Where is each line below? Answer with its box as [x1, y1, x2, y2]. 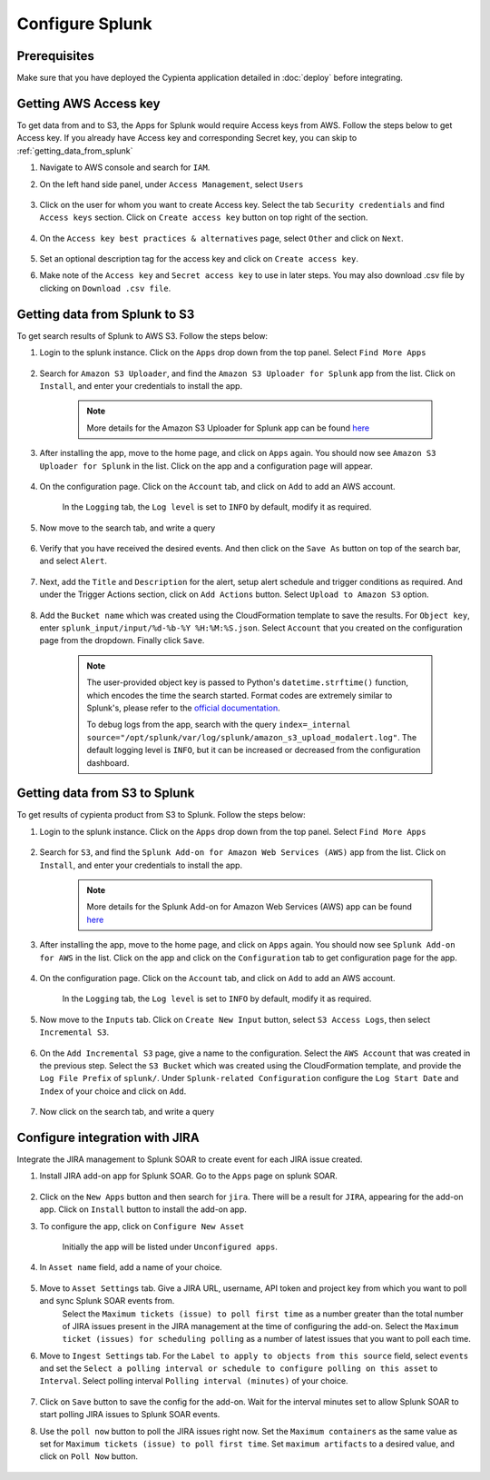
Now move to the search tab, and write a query [39, 522, 216, 533]
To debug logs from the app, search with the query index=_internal [86, 719, 351, 730]
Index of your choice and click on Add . [39, 1086, 187, 1097]
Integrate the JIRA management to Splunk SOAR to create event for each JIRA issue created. [16, 1154, 363, 1165]
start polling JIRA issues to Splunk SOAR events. [39, 1409, 220, 1420]
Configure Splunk [16, 14, 153, 34]
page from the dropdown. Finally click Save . [39, 635, 205, 646]
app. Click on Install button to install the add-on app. [39, 1204, 247, 1215]
